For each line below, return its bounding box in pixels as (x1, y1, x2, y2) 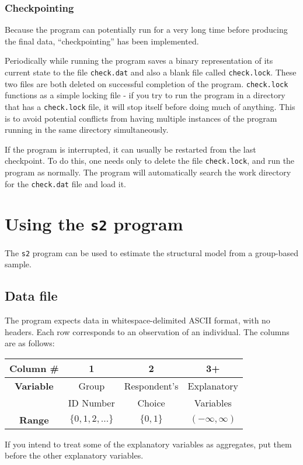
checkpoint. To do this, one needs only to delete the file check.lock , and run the (5, 154, 295, 167)
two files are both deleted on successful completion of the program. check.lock (5, 77, 288, 89)
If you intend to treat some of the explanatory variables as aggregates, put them (5, 438, 292, 450)
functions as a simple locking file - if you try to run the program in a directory (5, 89, 285, 101)
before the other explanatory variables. (5, 449, 144, 461)
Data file (5, 287, 58, 305)
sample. (5, 258, 32, 270)
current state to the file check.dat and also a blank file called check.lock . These (5, 66, 297, 78)
